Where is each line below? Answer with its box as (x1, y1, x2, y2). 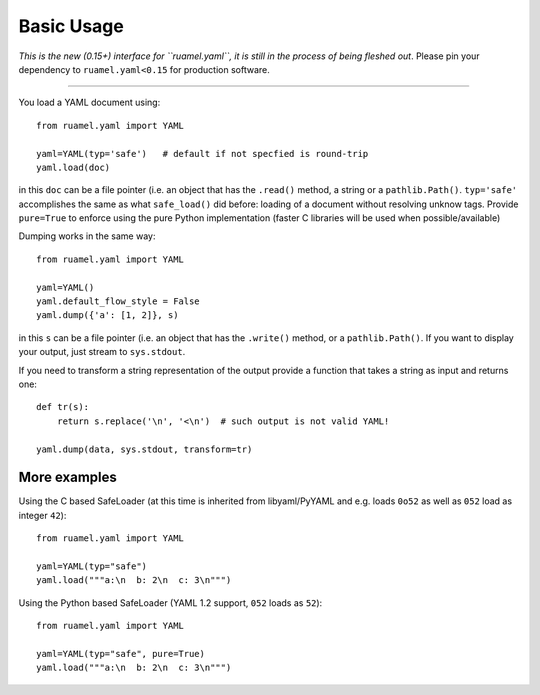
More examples (18, 469, 117, 486)
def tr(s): (36, 401, 90, 413)
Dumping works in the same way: (18, 230, 156, 242)
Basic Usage (18, 15, 124, 37)
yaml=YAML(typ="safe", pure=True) (36, 648, 205, 659)
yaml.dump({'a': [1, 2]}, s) (36, 310, 179, 321)
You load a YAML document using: (18, 96, 161, 109)
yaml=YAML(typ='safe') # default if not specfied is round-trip (36, 148, 369, 159)
